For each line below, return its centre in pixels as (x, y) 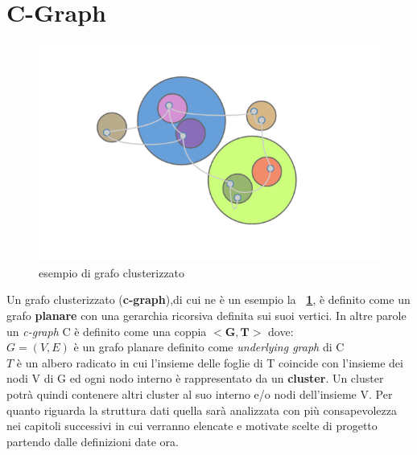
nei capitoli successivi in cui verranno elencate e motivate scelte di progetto (192, 426)
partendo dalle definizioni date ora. (93, 441)
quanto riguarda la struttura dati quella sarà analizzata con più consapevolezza (202, 410)
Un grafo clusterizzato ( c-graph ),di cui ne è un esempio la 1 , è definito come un (208, 299)
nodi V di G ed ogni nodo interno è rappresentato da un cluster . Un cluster (195, 378)
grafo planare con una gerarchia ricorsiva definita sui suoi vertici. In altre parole (206, 315)
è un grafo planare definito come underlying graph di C (209, 347)
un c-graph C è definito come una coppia (107, 331)
